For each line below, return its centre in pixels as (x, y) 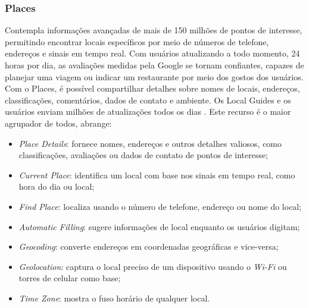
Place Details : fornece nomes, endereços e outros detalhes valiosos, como (150, 143)
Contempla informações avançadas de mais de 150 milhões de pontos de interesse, (154, 30)
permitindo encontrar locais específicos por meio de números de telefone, (137, 41)
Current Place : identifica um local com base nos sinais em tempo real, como (157, 175)
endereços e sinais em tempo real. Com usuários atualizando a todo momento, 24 (152, 53)
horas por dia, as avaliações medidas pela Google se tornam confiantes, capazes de (154, 65)
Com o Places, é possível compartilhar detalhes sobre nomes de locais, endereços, (152, 88)
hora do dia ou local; (57, 186)
